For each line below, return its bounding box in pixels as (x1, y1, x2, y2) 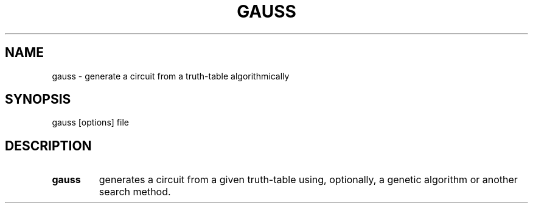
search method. (99, 186, 171, 198)
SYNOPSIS (5, 92, 71, 107)
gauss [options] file (52, 117, 129, 128)
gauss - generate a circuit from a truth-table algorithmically (52, 70, 290, 81)
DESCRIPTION (5, 138, 92, 153)
